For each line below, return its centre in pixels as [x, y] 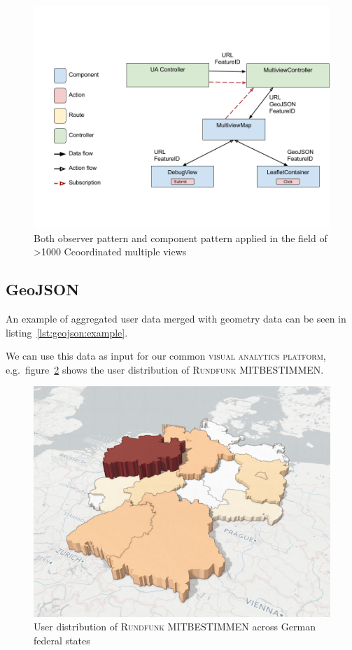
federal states [62, 640]
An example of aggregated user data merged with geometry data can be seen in [176, 318]
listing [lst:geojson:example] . [67, 332]
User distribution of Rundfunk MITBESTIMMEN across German [175, 627]
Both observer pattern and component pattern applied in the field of [181, 238]
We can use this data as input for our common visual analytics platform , [166, 356]
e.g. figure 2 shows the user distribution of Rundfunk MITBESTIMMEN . [165, 369]
